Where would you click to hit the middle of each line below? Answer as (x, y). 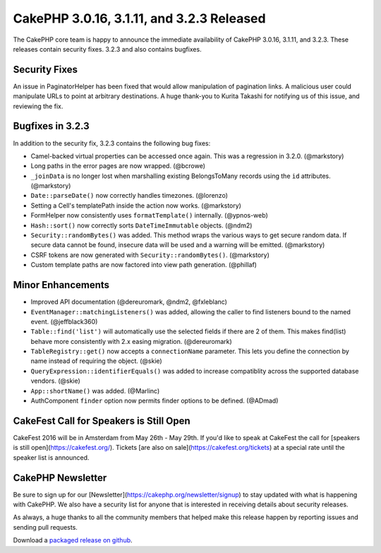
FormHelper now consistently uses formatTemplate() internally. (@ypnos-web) (149, 215)
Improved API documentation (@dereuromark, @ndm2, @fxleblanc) (129, 302)
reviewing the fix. (38, 106)
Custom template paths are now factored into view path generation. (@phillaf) (144, 265)
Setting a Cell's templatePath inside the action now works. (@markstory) (136, 206)
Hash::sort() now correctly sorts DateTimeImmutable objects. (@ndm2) (141, 225)
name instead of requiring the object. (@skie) (96, 361)
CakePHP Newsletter (60, 478)
